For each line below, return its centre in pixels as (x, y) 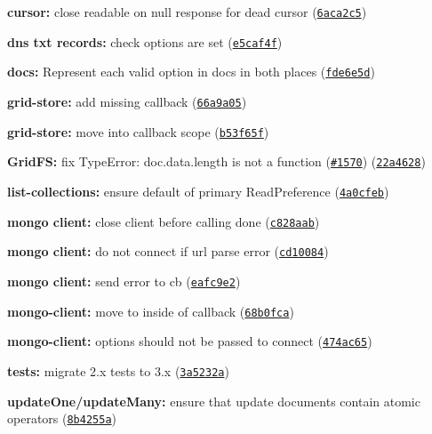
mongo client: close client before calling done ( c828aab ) (164, 221)
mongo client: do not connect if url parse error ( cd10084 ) (168, 251)
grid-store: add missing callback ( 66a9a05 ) (127, 101)
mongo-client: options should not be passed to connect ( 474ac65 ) (190, 341)
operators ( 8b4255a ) (62, 418)
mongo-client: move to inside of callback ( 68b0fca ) (151, 311)
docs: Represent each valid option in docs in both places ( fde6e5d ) (191, 72)
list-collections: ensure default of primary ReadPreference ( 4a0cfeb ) (198, 191)
